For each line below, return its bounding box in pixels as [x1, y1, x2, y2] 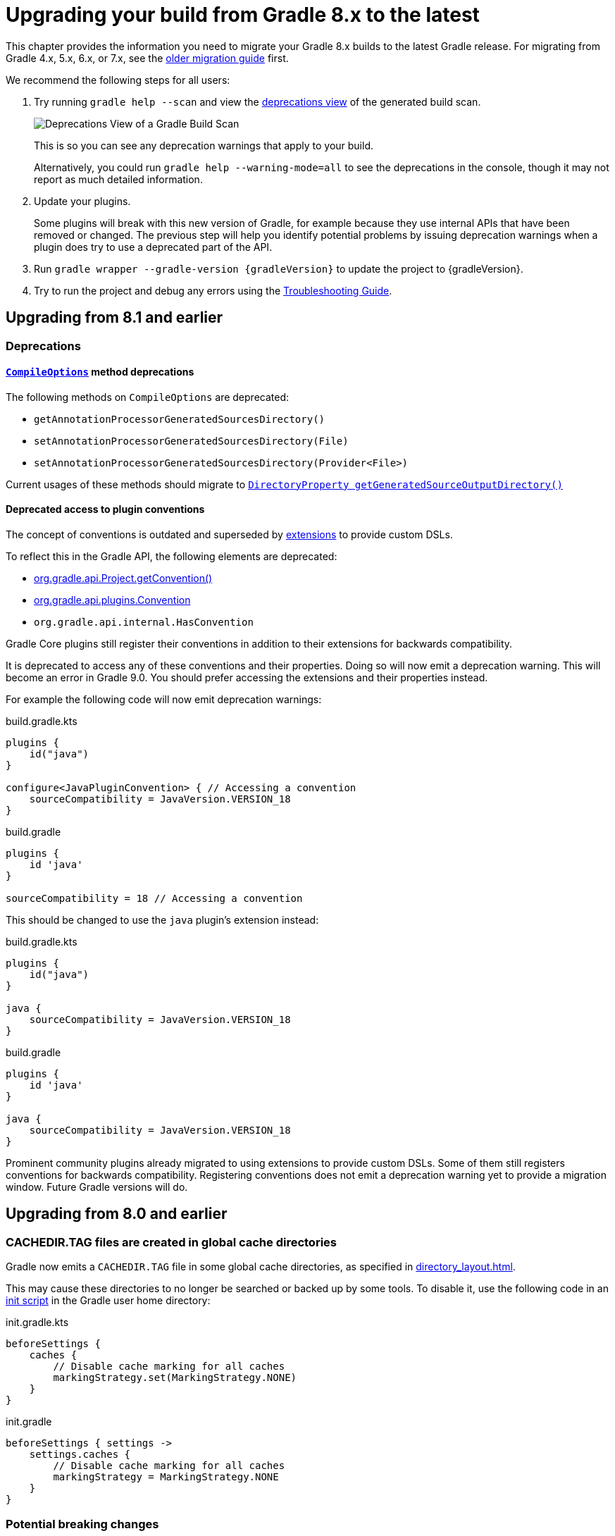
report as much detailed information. [34, 173, 203, 185]
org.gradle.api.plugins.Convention [34, 594, 191, 607]
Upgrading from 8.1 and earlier [6, 309, 223, 327]
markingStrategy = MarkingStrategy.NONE [53, 1471, 279, 1483]
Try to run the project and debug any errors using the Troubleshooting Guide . [34, 284, 392, 297]
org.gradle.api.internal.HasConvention [34, 617, 254, 628]
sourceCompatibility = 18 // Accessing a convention [6, 893, 303, 905]
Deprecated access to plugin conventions [6, 503, 205, 516]
